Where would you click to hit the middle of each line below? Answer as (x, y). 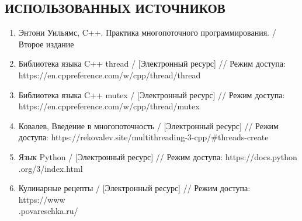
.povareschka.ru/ (48, 211)
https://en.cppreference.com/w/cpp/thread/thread (110, 75)
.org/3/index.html (51, 168)
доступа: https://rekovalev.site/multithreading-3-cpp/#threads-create (143, 137)
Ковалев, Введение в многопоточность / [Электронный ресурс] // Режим (148, 125)
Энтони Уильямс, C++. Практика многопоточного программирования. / (147, 32)
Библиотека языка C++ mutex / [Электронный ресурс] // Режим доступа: (152, 94)
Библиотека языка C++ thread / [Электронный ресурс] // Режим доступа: (152, 63)
